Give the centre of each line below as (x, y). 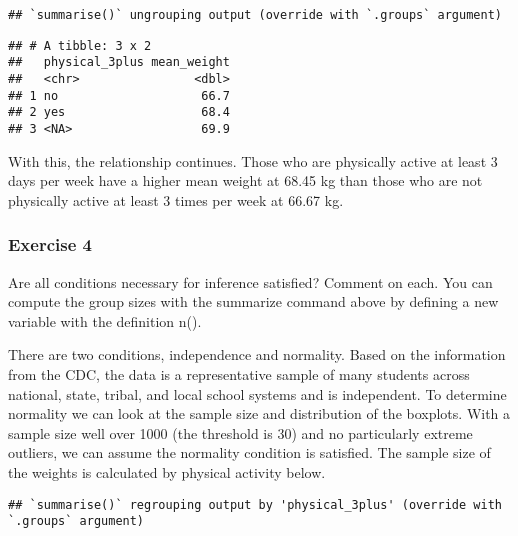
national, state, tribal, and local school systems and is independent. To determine (257, 393)
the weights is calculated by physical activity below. (167, 471)
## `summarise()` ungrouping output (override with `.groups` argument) (255, 15)
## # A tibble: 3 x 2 (80, 45)
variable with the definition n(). (105, 320)
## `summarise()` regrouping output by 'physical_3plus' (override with (255, 504)
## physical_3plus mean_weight (119, 62)
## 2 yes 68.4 (119, 112)
